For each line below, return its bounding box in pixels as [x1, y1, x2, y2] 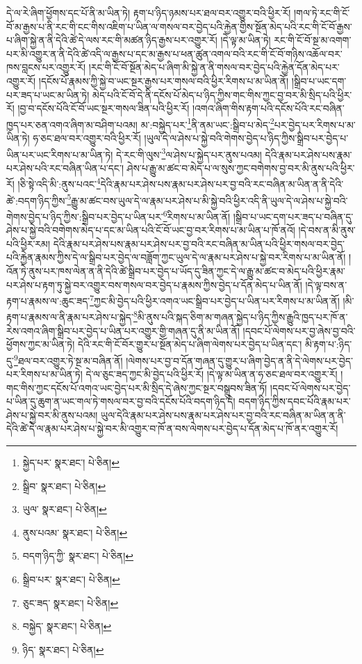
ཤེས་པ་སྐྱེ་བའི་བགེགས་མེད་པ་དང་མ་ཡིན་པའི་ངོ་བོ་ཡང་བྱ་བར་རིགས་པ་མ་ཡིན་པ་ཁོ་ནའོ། [6, 223, 295, 237]
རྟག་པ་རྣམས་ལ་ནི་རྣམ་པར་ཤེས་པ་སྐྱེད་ [6, 310, 133, 324]
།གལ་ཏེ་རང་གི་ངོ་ [293, 6, 350, 19]
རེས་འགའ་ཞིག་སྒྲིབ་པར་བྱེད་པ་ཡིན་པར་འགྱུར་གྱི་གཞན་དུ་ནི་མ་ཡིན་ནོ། [6, 323, 240, 338]
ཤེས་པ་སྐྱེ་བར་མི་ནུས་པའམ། [6, 407, 98, 422]
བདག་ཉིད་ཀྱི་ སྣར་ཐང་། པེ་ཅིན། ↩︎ [22, 548, 134, 563]
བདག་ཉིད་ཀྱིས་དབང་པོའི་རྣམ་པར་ [238, 394, 351, 409]
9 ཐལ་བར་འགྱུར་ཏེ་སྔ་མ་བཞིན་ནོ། [14, 351, 123, 367]
